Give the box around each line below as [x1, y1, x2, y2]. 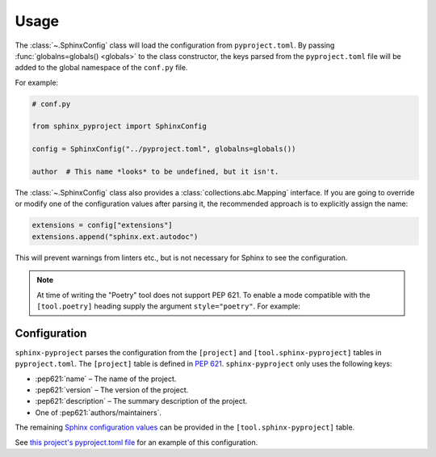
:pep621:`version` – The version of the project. [35, 385, 189, 395]
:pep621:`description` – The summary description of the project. [35, 396, 248, 406]
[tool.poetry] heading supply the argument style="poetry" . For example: [36, 301, 300, 311]
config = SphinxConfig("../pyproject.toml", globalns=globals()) [31, 145, 296, 153]
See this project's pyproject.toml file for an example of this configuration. [15, 437, 258, 447]
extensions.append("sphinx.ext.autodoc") [31, 232, 199, 241]
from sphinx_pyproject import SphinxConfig [31, 122, 208, 131]
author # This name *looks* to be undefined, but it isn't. [31, 167, 279, 177]
